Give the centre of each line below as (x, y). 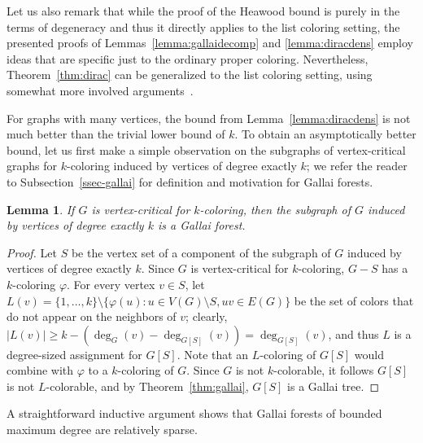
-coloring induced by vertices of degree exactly (181, 166)
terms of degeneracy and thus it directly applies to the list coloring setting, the (203, 26)
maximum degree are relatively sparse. (102, 430)
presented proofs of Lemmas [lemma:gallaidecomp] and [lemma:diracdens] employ (210, 43)
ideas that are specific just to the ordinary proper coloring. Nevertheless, (188, 58)
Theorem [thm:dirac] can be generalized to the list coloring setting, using (190, 75)
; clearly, (207, 316)
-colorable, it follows (324, 370)
